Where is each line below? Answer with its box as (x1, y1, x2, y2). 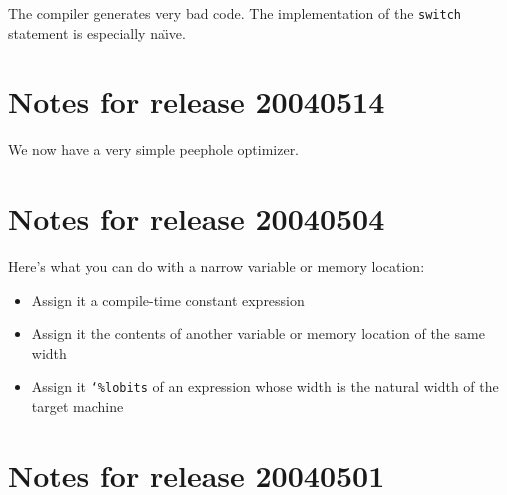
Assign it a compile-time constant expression (31, 289, 305, 310)
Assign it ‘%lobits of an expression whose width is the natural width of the (31, 376, 499, 397)
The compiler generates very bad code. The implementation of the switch (8, 3, 461, 23)
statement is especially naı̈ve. (8, 22, 186, 43)
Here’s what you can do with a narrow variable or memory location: (8, 256, 425, 277)
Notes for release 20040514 (8, 81, 385, 122)
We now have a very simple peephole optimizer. (8, 139, 300, 160)
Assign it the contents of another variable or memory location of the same (31, 323, 485, 344)
